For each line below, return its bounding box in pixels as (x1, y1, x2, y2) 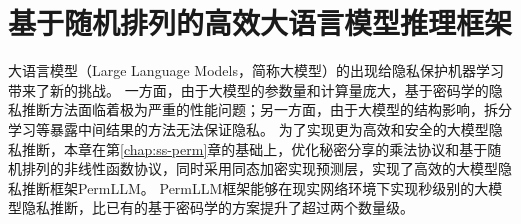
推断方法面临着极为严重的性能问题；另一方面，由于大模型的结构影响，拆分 (21, 99, 512, 120)
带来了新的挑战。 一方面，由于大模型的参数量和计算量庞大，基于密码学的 (8, 79, 489, 100)
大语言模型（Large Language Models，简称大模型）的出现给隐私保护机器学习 (8, 60, 504, 81)
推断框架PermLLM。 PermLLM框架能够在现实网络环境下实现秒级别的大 (21, 177, 489, 198)
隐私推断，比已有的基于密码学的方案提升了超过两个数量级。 (21, 197, 414, 218)
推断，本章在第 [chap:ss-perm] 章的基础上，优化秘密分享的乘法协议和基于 (21, 138, 488, 159)
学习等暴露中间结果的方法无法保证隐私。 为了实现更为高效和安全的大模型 (8, 118, 489, 139)
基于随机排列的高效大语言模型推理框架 (8, 2, 513, 43)
